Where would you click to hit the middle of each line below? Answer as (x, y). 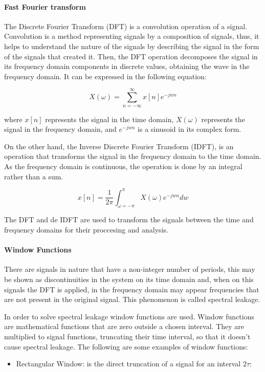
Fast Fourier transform (45, 6)
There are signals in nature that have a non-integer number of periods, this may (130, 269)
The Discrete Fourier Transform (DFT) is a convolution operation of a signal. (126, 26)
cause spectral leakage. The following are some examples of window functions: (126, 346)
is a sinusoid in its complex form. (190, 129)
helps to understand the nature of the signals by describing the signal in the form (132, 46)
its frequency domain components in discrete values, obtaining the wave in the (127, 66)
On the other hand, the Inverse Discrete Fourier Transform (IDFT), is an (119, 146)
